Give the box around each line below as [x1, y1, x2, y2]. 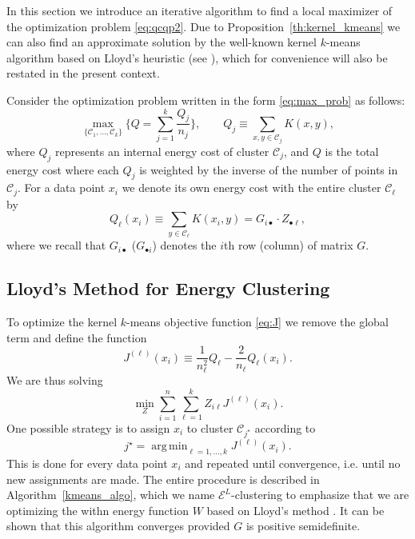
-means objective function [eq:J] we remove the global [126, 313, 389, 329]
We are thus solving [6, 372, 103, 389]
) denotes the [152, 237, 217, 254]
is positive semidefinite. [245, 517, 361, 534]
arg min [151, 441, 188, 453]
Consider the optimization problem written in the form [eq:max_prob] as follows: [6, 91, 405, 108]
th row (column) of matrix [224, 237, 353, 254]
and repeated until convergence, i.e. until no [185, 454, 401, 471]
